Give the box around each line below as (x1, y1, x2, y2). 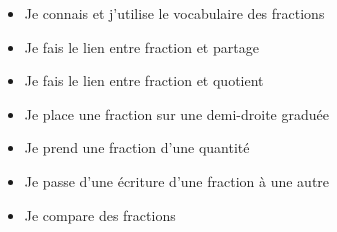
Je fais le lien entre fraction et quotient (24, 70, 264, 91)
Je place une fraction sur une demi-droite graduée (24, 103, 329, 124)
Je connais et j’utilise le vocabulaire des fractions (24, 3, 325, 23)
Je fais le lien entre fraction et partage (24, 36, 259, 57)
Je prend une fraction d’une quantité (24, 137, 250, 158)
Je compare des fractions (24, 204, 176, 225)
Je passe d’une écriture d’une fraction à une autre (24, 170, 330, 191)
